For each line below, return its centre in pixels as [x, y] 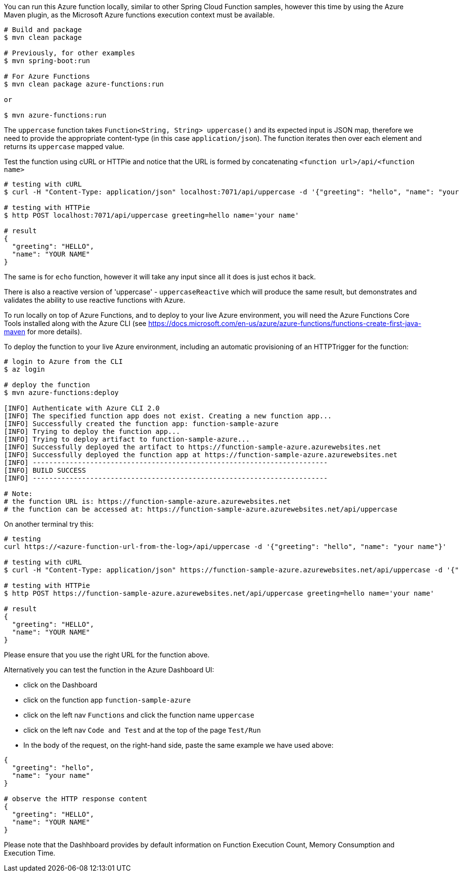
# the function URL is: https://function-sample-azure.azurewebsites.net [148, 501]
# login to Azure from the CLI [63, 361]
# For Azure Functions [47, 76]
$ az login [25, 369]
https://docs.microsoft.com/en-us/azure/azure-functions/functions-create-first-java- [285, 323]
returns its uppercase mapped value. [64, 146]
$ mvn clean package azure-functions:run [84, 84]
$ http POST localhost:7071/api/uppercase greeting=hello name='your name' [151, 215]
